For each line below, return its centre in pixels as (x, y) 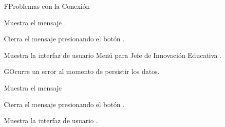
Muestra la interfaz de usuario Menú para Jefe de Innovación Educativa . (113, 55)
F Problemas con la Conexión (47, 6)
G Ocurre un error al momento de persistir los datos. (82, 71)
